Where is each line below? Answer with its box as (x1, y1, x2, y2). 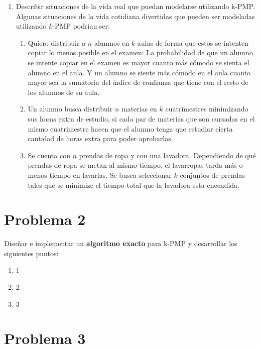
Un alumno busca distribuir (28, 103, 113, 114)
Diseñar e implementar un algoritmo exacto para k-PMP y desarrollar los (4, 238, 237, 249)
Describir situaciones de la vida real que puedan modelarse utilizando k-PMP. (16, 1, 255, 11)
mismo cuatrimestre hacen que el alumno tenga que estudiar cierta (28, 123, 233, 134)
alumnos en (94, 37, 129, 48)
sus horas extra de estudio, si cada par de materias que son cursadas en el (28, 113, 255, 124)
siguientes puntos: (4, 248, 59, 258)
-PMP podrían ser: (52, 21, 110, 31)
